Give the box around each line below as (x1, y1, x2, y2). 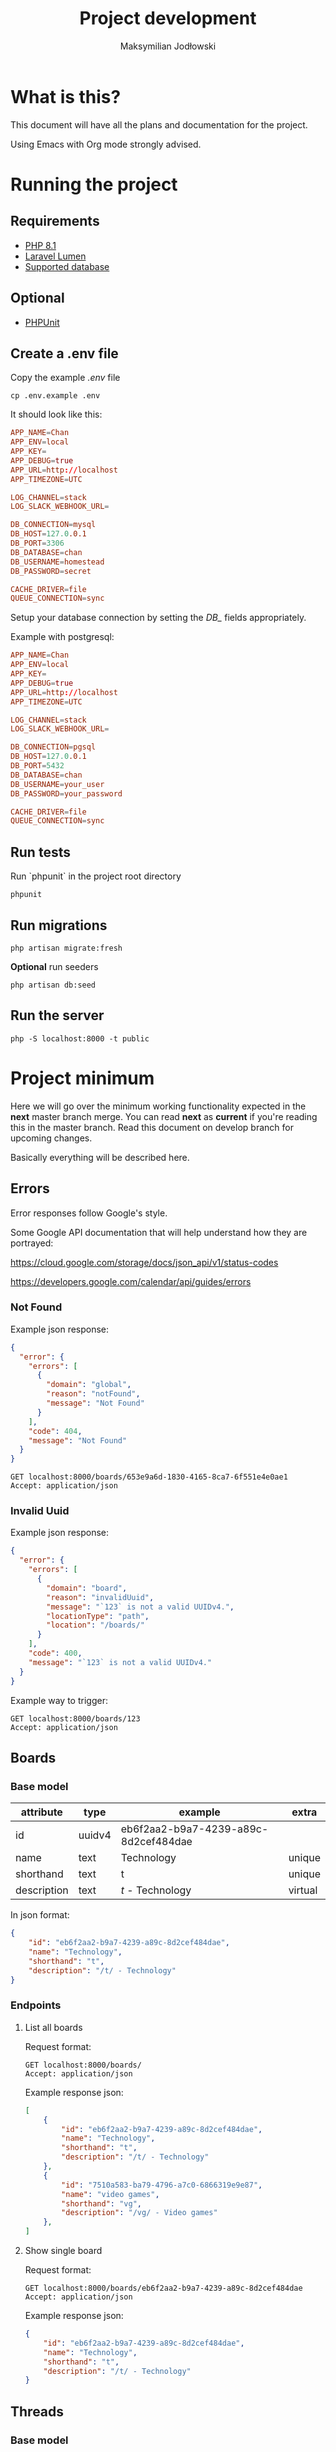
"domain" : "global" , (46, 1380, 132, 1390)
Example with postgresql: (10, 631, 115, 643)
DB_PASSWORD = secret (10, 566, 92, 576)
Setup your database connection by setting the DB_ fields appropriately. (10, 612, 307, 624)
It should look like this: (10, 408, 103, 421)
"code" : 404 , (28, 1426, 83, 1436)
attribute (20, 1805, 63, 1819)
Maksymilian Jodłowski (119, 40, 217, 52)
